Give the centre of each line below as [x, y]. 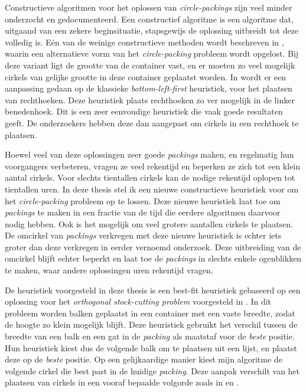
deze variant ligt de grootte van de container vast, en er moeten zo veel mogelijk [150, 65]
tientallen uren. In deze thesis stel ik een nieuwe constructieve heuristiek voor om [152, 189]
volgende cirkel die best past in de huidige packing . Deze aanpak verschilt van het [152, 370]
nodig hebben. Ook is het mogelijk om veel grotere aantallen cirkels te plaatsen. [149, 223]
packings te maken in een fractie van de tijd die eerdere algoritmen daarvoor [143, 212]
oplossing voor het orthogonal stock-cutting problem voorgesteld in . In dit [138, 301]
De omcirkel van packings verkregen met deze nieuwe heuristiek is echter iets [143, 235]
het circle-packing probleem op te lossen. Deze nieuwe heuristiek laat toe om [143, 200]
